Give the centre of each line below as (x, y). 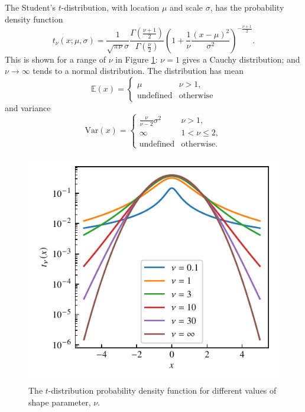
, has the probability (247, 7)
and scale (186, 7)
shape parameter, (60, 402)
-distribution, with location (110, 7)
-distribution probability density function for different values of (162, 390)
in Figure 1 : (137, 59)
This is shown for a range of (56, 59)
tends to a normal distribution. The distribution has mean (138, 71)
